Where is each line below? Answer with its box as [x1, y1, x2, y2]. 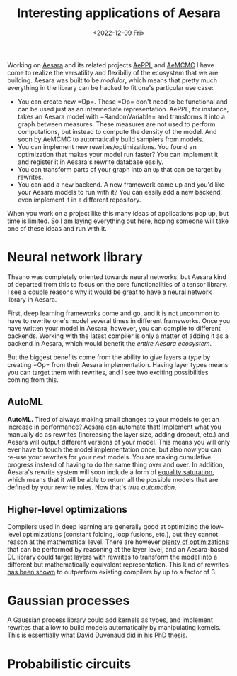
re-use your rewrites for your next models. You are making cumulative [7, 452, 212, 461]
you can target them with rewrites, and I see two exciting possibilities [7, 368, 209, 376]
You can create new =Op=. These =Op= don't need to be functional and [17, 97, 228, 106]
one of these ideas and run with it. [7, 224, 108, 232]
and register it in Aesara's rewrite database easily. [17, 158, 164, 166]
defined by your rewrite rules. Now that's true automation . [7, 483, 177, 491]
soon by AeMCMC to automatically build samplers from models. [17, 135, 204, 143]
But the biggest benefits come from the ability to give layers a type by [7, 353, 211, 361]
